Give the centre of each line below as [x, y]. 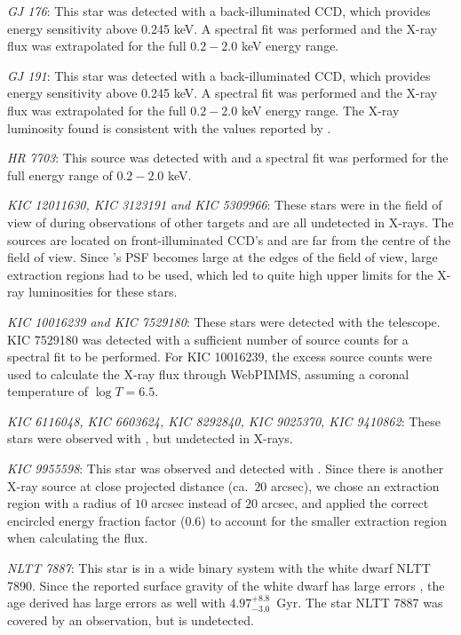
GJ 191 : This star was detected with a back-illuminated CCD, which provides [219, 75]
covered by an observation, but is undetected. [131, 619]
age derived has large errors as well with [116, 603]
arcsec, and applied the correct [345, 503]
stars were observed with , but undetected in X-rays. [150, 438]
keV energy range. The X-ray [320, 110]
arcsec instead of [196, 503]
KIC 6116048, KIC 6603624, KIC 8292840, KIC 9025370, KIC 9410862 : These [224, 421]
